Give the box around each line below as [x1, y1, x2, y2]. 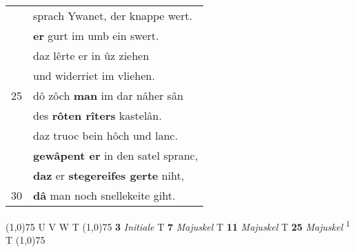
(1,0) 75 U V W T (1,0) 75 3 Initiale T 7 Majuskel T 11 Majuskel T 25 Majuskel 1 [6, 218, 350, 233]
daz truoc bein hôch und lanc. [33, 127, 178, 143]
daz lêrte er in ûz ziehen [33, 48, 150, 63]
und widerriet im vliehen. [33, 67, 155, 83]
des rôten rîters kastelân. [33, 107, 162, 123]
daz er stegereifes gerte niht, [33, 167, 185, 183]
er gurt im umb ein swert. [33, 28, 159, 43]
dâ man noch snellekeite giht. [33, 187, 176, 203]
